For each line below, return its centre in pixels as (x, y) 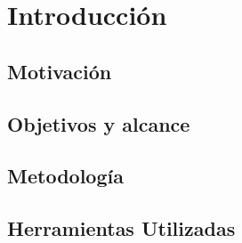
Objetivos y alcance (99, 123)
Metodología (65, 176)
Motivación (60, 71)
